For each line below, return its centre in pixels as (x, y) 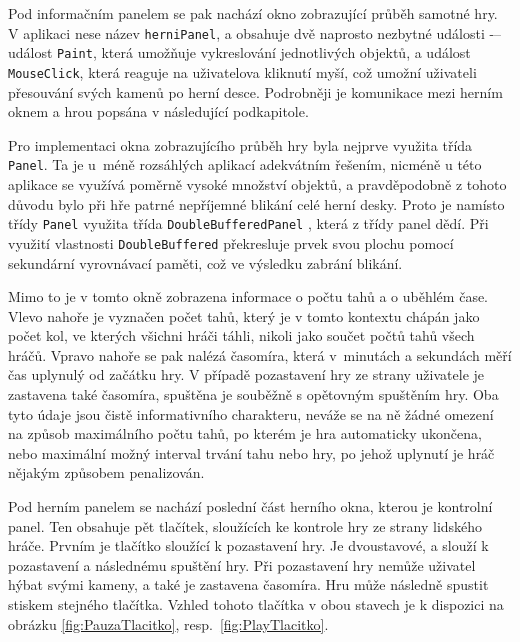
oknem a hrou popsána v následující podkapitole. (158, 111)
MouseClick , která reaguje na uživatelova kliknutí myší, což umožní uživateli (242, 71)
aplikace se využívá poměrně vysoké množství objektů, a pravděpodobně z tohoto (257, 184)
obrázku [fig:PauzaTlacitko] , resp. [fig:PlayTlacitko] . (168, 623)
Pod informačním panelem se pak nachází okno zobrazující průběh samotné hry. (253, 13)
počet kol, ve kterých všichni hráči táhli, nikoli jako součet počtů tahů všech (241, 335)
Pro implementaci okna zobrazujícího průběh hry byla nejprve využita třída (240, 144)
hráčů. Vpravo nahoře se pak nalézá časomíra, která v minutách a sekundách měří (260, 354)
